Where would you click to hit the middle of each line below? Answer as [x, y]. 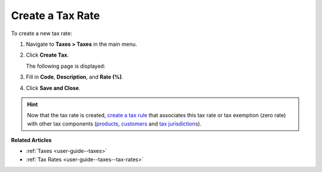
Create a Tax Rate [55, 15]
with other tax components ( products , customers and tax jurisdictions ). [114, 123]
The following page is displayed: [66, 66]
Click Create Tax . [47, 55]
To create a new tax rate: [42, 33]
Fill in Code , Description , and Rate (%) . [75, 77]
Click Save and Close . [53, 88]
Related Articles [31, 140]
